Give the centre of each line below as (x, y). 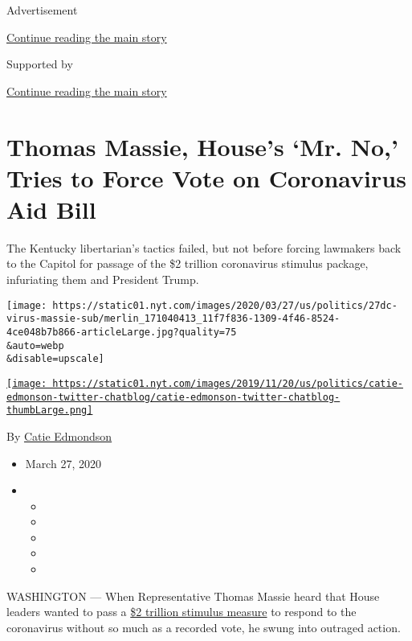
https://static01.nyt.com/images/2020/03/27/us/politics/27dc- (225, 305)
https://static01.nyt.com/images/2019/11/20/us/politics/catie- (228, 383)
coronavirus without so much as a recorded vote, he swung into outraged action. (204, 627)
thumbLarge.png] (50, 411)
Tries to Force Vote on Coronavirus (206, 177)
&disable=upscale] (55, 359)
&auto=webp (35, 345)
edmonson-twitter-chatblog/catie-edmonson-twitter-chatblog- (173, 397)
